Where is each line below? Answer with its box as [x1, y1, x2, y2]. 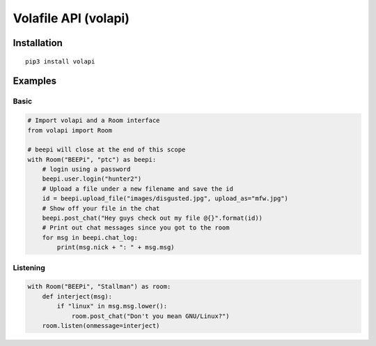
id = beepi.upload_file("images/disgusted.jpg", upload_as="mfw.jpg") [42, 195, 289, 202]
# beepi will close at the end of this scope [27, 146, 186, 153]
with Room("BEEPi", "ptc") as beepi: [27, 156, 157, 163]
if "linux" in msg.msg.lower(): [56, 302, 167, 310]
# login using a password [42, 165, 131, 174]
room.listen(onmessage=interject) [42, 322, 160, 329]
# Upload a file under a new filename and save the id [42, 185, 233, 193]
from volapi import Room [27, 126, 113, 134]
